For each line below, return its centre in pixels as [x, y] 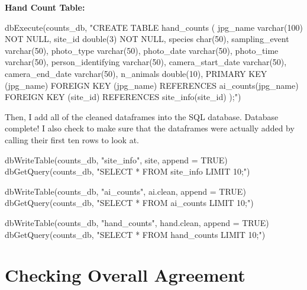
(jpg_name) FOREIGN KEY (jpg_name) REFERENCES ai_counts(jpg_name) [152, 85]
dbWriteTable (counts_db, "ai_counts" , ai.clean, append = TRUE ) [125, 191]
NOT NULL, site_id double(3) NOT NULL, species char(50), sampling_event [147, 39]
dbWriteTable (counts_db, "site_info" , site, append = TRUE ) [116, 159]
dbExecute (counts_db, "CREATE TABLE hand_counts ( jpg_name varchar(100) [154, 27]
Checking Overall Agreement [125, 275]
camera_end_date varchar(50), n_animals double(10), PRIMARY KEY [136, 73]
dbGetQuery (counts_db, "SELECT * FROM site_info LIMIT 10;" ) [127, 171]
